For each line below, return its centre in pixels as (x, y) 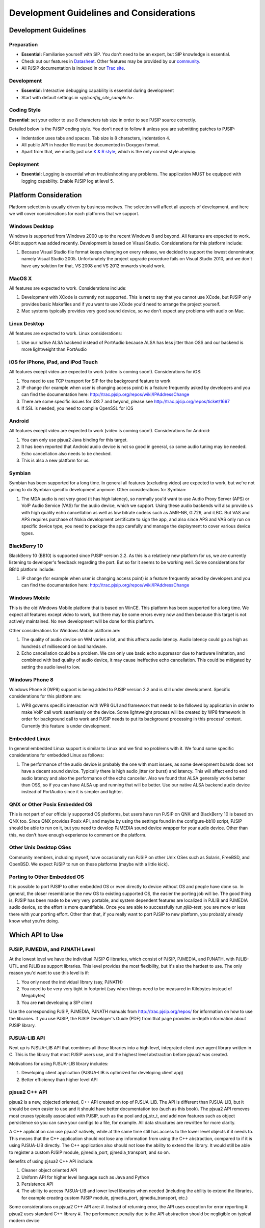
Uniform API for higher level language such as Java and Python (85, 1177)
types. (28, 533)
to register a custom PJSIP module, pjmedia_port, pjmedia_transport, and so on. (90, 1152)
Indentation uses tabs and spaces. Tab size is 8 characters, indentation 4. (96, 138)
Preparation (24, 44)
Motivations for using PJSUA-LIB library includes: (59, 1063)
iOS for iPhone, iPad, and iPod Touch (53, 362)
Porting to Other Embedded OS (47, 877)
